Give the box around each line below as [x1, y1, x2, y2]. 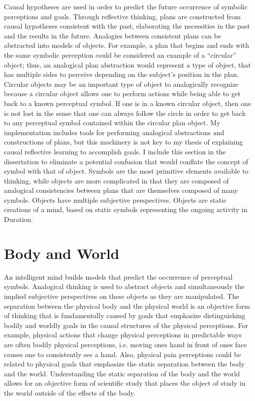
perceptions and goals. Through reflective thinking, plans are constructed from [4, 11, 241, 21]
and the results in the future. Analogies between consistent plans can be [4, 30, 222, 40]
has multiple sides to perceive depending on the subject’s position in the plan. [4, 69, 239, 79]
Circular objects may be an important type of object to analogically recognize [4, 78, 239, 89]
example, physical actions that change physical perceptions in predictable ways [4, 329, 242, 340]
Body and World [4, 243, 120, 263]
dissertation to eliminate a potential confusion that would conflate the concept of [4, 156, 249, 166]
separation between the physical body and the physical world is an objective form [4, 300, 250, 311]
